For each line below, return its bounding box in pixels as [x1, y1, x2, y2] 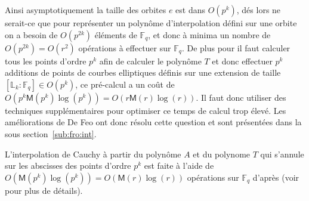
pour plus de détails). [5, 184, 83, 196]
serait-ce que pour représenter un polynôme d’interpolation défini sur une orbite [5, 17, 297, 29]
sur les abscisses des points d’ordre [5, 159, 131, 172]
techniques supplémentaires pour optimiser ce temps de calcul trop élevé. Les [5, 104, 286, 116]
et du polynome [193, 147, 251, 160]
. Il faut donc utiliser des [196, 91, 286, 103]
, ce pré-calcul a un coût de [75, 78, 175, 90]
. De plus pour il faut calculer [181, 41, 291, 54]
